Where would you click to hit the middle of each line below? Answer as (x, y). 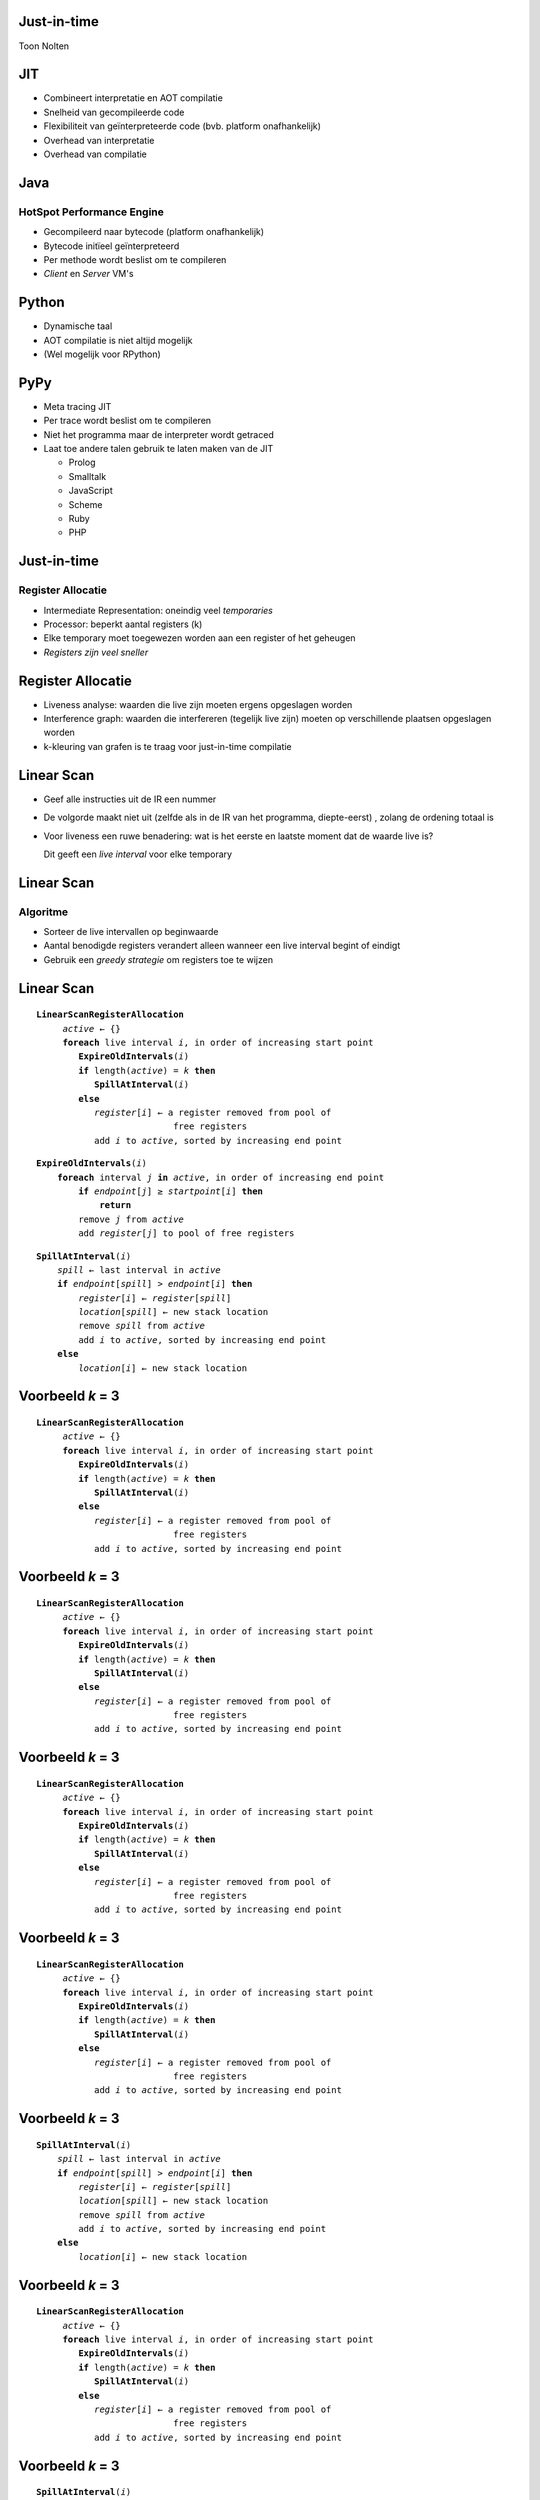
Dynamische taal (78, 326)
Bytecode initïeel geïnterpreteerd (111, 246)
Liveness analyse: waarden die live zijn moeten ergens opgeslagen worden (198, 704)
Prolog (82, 462)
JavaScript (91, 491)
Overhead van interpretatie (99, 140)
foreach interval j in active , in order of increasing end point (220, 1177)
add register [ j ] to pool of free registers (186, 1233)
